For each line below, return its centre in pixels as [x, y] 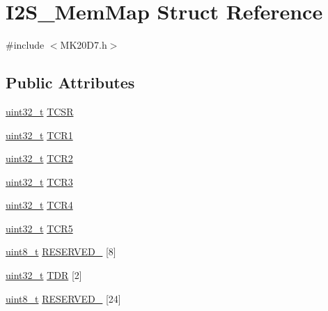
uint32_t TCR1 [39, 135]
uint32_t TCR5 [39, 228]
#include [25, 45]
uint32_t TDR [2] [44, 275]
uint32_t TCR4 [39, 205]
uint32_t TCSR [40, 111]
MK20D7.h [84, 45]
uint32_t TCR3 [39, 181]
